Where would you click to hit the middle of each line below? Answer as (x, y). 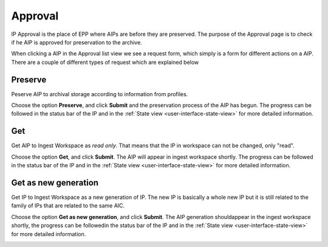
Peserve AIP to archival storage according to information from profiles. (100, 94)
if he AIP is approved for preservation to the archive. (77, 42)
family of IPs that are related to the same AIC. (68, 206)
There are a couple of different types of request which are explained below (105, 62)
